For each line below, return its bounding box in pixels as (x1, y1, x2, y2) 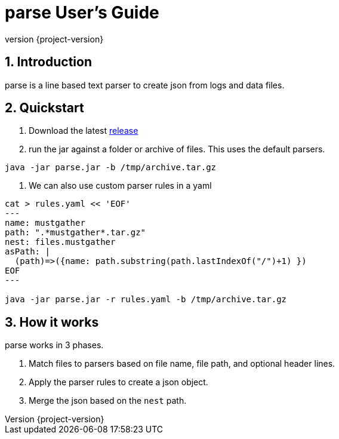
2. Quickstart (5, 100, 84, 116)
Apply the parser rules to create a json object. (29, 377, 208, 388)
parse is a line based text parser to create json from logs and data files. (5, 79, 285, 90)
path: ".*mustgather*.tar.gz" (5, 228, 146, 238)
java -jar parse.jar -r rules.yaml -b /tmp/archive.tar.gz (5, 294, 287, 305)
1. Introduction (5, 54, 92, 70)
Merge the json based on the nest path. (29, 395, 187, 406)
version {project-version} (5, 33, 104, 44)
